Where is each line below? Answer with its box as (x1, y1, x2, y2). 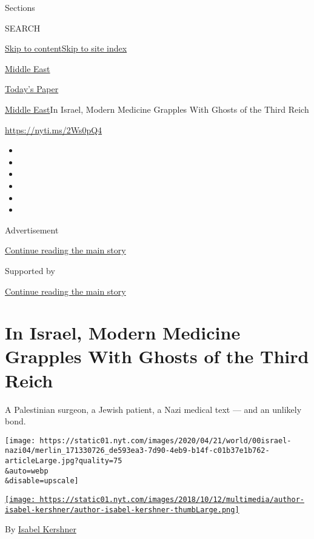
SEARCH (5, 21, 41, 34)
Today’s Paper (5, 82, 59, 95)
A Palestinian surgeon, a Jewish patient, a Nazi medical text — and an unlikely (5, 403, 302, 415)
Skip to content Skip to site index (5, 42, 127, 55)
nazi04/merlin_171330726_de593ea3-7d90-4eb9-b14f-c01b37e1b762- (5, 446, 270, 455)
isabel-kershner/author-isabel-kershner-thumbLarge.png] (5, 505, 239, 514)
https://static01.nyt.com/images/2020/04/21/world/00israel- (39, 436, 292, 445)
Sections (5, 1, 35, 13)
